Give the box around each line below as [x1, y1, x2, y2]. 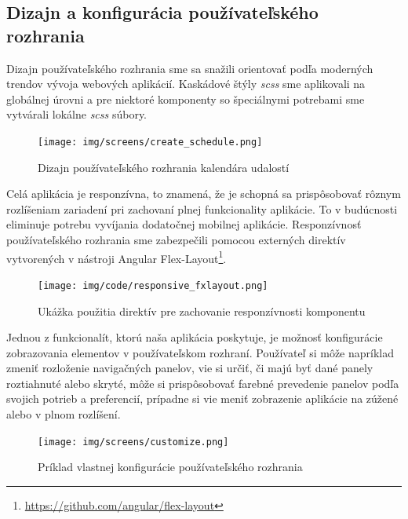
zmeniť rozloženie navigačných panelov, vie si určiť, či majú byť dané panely [6, 360, 373, 376]
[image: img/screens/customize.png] [38, 436, 229, 448]
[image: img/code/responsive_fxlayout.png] [38, 280, 268, 291]
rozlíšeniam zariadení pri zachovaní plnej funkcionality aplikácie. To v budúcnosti [6, 200, 398, 217]
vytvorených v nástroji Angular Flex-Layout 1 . [6, 247, 227, 266]
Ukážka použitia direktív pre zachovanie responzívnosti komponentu [38, 302, 366, 319]
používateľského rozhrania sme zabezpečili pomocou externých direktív [6, 232, 346, 247]
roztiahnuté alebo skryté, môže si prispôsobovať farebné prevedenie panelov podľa [6, 375, 399, 391]
